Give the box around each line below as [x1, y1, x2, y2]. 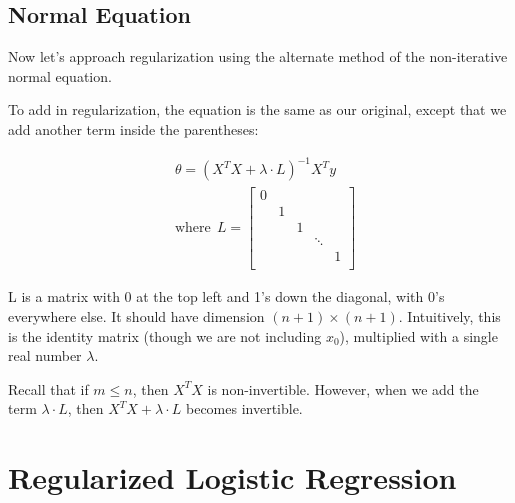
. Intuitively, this [398, 305, 501, 326]
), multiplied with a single [339, 325, 498, 346]
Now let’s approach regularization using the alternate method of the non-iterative [8, 46, 508, 67]
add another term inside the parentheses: [8, 118, 259, 139]
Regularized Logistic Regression [8, 457, 457, 498]
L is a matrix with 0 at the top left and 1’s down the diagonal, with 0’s [8, 286, 445, 307]
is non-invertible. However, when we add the [207, 378, 479, 399]
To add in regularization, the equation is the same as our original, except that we [8, 99, 507, 120]
